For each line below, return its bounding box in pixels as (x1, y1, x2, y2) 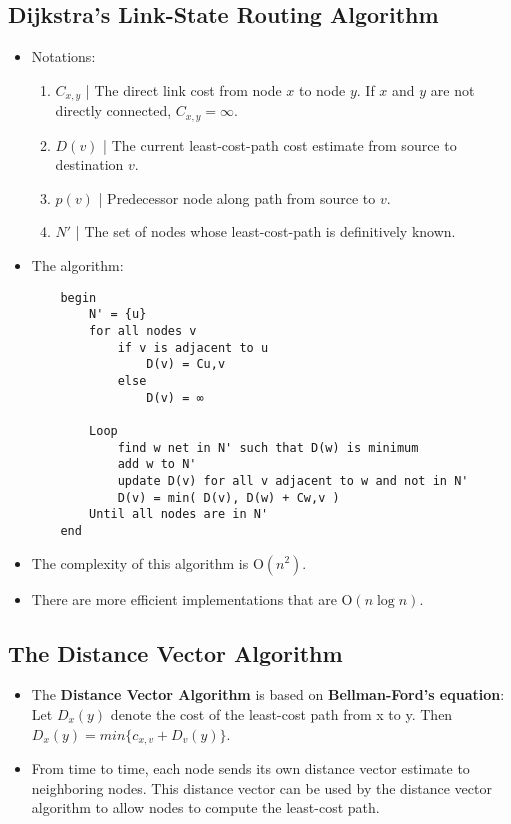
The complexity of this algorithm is (31, 552, 249, 573)
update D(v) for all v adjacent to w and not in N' (117, 473, 469, 488)
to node (298, 79, 346, 100)
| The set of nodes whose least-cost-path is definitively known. (75, 221, 456, 242)
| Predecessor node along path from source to (98, 187, 376, 208)
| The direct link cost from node (85, 79, 282, 100)
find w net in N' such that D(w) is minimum (117, 440, 419, 455)
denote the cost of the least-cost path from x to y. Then (110, 703, 453, 724)
